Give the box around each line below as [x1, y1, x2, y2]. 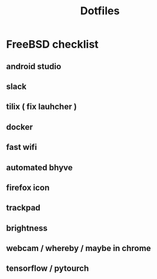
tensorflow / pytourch [6, 264, 89, 274]
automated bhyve [6, 162, 73, 173]
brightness [6, 223, 48, 233]
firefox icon [6, 183, 50, 193]
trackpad [6, 203, 40, 213]
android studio [6, 61, 61, 71]
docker [6, 122, 33, 132]
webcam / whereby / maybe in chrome [6, 243, 152, 253]
